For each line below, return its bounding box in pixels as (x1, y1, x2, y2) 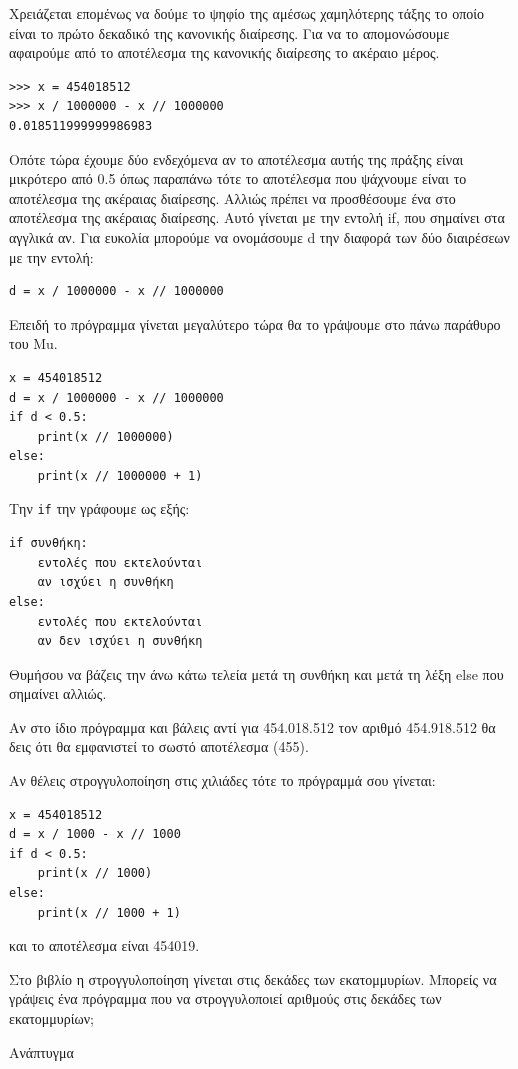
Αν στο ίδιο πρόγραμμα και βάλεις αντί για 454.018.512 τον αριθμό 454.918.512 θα (9, 716, 496, 737)
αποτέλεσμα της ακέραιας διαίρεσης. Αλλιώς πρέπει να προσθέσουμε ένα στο (9, 187, 456, 208)
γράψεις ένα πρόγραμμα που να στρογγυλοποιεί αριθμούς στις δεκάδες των (9, 988, 442, 1009)
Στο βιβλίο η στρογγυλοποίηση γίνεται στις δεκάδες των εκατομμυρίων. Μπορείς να (9, 968, 497, 989)
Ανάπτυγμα (9, 1041, 74, 1062)
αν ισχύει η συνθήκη (37, 575, 174, 590)
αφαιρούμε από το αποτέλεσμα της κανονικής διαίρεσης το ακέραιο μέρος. (9, 42, 440, 63)
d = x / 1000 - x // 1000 (9, 827, 181, 842)
